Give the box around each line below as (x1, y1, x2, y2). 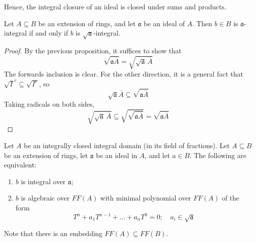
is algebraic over (21, 193, 70, 203)
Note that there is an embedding (4, 228, 103, 239)
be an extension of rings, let (4, 150, 88, 160)
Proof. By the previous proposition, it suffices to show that (4, 45, 182, 55)
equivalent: (4, 160, 37, 170)
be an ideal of (144, 18, 185, 28)
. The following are (189, 150, 247, 160)
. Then (192, 18, 213, 28)
